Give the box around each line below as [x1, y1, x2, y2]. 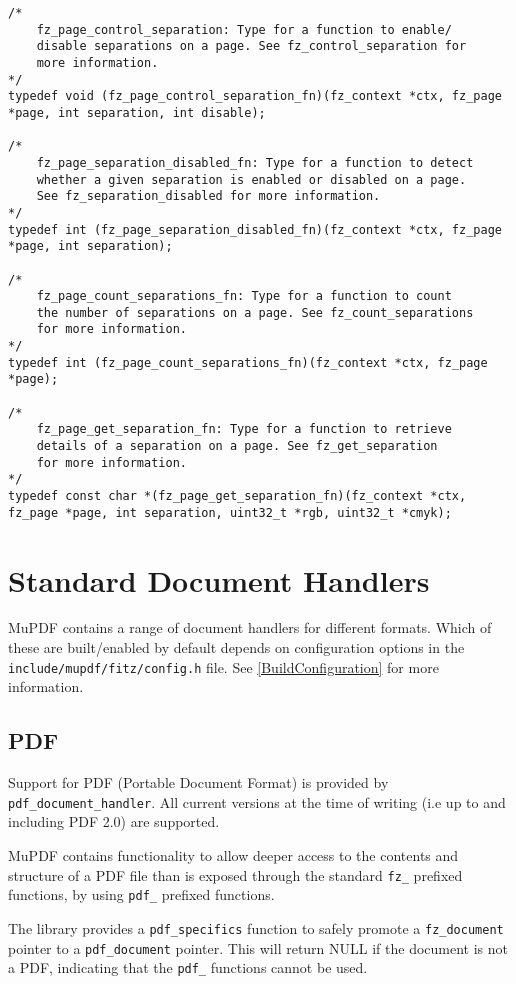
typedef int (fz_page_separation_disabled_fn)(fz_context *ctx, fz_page [8, 222, 502, 237]
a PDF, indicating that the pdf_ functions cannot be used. [8, 957, 368, 978]
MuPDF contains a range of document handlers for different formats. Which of [8, 617, 492, 638]
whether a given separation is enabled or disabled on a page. [36, 172, 467, 187]
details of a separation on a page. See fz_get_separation [36, 439, 438, 454]
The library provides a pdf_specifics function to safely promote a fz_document [8, 917, 504, 938]
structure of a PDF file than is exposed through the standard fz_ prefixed [8, 864, 463, 885]
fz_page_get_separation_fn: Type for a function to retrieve [36, 422, 452, 437]
